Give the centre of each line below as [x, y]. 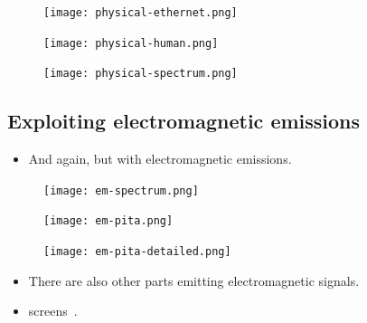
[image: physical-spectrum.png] [141, 74]
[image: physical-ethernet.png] [141, 13]
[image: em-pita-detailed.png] [137, 252]
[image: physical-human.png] [131, 43]
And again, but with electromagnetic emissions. [160, 159]
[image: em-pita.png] [108, 221]
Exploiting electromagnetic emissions [184, 121]
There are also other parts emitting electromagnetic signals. [194, 280]
